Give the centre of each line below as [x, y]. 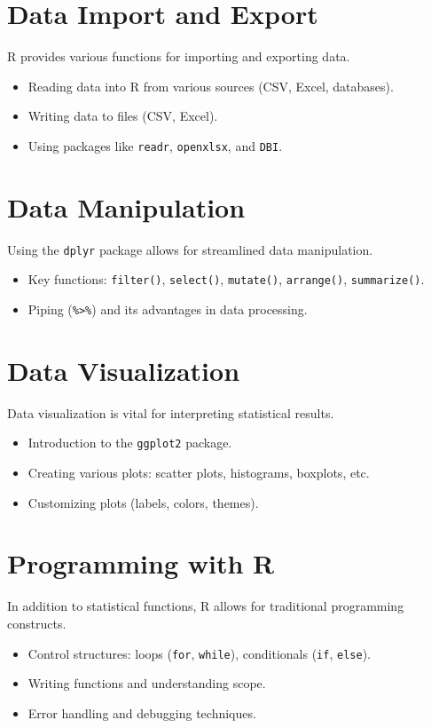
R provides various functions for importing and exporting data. [179, 56]
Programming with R [141, 563]
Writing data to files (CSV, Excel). [123, 116]
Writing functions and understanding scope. [147, 683]
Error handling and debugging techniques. [142, 712]
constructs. [37, 623]
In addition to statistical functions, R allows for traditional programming [206, 606]
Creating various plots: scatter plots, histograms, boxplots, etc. [199, 473]
